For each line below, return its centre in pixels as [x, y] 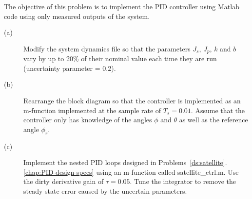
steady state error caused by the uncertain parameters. [105, 191]
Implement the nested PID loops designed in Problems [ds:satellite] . [125, 162]
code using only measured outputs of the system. [77, 16]
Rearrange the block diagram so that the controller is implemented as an [132, 101]
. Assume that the [218, 110]
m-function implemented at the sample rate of [92, 110]
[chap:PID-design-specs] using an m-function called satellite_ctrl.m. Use [131, 172]
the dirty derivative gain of [64, 181]
